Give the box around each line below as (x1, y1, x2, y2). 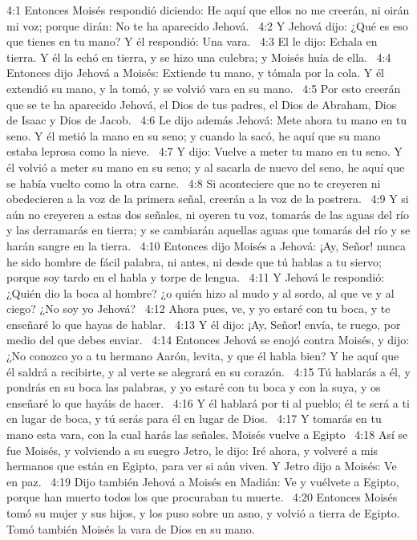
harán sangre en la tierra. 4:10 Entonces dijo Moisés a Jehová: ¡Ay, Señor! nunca (6, 237, 406, 254)
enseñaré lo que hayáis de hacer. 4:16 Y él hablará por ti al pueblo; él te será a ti (6, 394, 410, 411)
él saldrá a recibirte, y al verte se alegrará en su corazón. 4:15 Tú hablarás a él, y (6, 363, 411, 380)
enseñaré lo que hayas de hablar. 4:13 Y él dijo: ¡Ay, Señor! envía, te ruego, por (6, 315, 401, 332)
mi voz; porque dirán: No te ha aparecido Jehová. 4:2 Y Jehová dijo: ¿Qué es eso (6, 17, 408, 34)
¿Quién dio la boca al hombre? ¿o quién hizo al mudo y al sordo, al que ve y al (6, 284, 395, 301)
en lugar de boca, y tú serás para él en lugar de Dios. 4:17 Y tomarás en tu (6, 410, 382, 427)
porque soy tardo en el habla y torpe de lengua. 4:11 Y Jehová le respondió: (6, 269, 385, 286)
